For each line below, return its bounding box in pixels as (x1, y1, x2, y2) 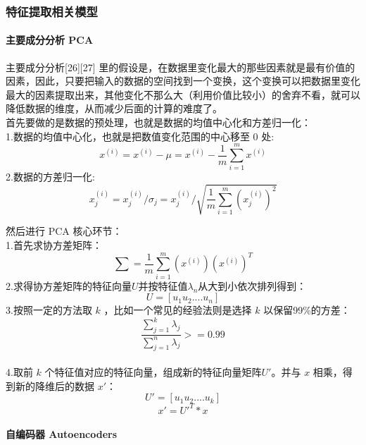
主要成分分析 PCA (6, 32, 94, 47)
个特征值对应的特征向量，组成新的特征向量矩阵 (44, 365, 262, 379)
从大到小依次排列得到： (198, 278, 307, 293)
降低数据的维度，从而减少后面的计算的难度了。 (6, 101, 222, 116)
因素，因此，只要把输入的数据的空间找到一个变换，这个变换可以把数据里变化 (6, 73, 360, 88)
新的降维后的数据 (15, 378, 94, 393)
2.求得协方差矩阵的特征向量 (6, 278, 132, 293)
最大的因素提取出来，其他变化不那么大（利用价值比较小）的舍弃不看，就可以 (6, 87, 360, 102)
